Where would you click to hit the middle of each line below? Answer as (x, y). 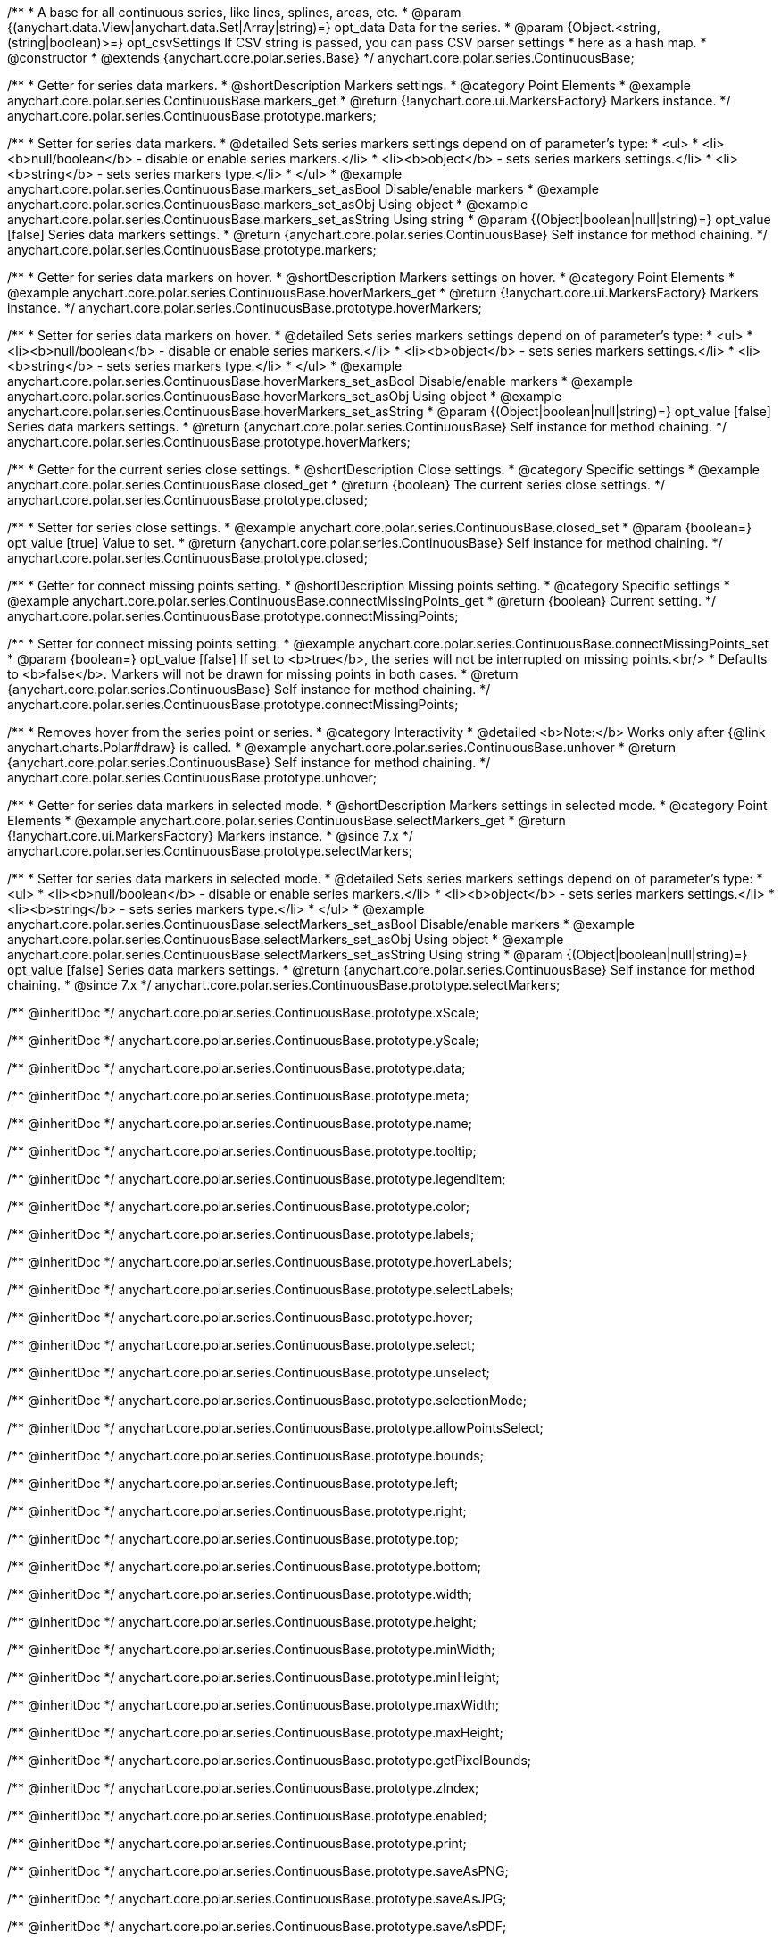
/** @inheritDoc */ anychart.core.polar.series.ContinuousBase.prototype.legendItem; (257, 1179)
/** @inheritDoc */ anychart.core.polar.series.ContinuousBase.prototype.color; (238, 1206)
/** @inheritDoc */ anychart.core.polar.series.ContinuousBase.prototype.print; (237, 1843)
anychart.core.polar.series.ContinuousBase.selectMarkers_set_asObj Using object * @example (286, 939)
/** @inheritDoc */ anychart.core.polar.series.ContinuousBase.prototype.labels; (241, 1234)
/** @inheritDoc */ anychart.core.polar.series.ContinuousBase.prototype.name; (240, 1123)
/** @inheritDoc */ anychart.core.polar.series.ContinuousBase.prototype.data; (237, 1068)
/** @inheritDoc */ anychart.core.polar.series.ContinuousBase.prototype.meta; (238, 1096)
